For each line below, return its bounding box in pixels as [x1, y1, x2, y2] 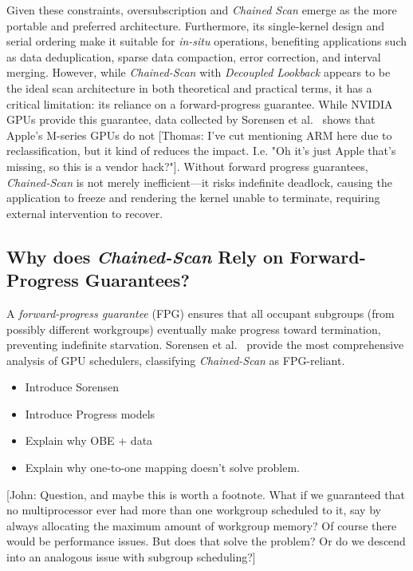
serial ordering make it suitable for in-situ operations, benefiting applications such [6, 33, 407, 50]
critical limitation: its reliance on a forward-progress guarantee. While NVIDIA [6, 95, 393, 112]
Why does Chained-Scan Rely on [6, 244, 284, 268]
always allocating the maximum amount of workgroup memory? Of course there [6, 517, 397, 533]
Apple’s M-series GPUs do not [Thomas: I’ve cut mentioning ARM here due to [6, 126, 392, 143]
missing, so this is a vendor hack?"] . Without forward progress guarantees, [6, 157, 368, 174]
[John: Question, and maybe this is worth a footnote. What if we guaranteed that [6, 486, 405, 502]
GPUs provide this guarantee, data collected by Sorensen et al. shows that [6, 111, 376, 128]
